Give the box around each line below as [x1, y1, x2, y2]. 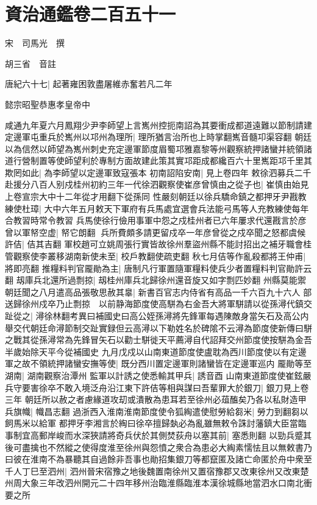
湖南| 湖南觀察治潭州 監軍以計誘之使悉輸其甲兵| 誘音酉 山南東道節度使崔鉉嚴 [5, 369, 312, 381]
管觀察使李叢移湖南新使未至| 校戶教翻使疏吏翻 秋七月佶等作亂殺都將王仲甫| [5, 250, 306, 263]
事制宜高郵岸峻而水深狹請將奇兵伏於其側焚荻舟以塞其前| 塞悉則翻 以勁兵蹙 [5, 428, 304, 441]
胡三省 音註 [5, 57, 56, 69]
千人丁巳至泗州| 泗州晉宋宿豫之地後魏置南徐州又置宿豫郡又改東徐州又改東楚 [5, 464, 309, 477]
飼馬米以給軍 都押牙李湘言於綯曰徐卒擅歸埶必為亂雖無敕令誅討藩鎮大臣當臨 [5, 417, 307, 429]
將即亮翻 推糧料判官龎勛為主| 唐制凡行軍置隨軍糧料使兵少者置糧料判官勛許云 [5, 261, 312, 274]
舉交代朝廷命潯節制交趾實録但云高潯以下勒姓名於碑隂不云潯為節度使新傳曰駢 [5, 321, 312, 334]
